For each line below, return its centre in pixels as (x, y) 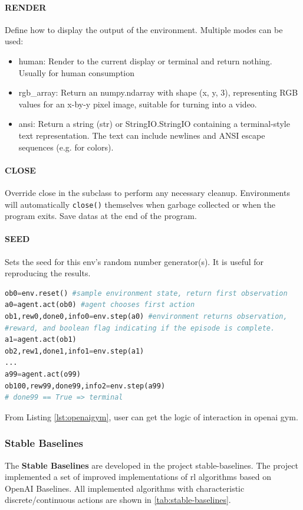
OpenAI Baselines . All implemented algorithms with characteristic (125, 488)
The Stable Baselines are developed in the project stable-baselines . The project (151, 465)
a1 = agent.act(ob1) (41, 340)
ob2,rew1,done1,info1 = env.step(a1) (75, 351)
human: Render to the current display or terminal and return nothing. (145, 61)
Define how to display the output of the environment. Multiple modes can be (144, 29)
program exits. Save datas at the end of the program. (101, 216)
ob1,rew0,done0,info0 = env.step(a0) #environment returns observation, (146, 316)
